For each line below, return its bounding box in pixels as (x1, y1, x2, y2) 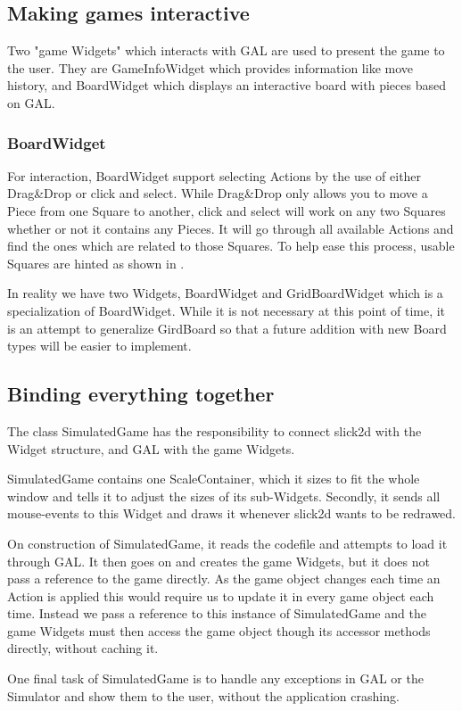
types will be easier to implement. (7, 336, 192, 355)
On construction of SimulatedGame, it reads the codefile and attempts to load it (7, 533, 448, 552)
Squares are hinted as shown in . (7, 253, 185, 272)
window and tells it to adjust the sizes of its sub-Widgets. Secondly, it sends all (7, 486, 441, 505)
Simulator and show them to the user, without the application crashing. (7, 686, 400, 705)
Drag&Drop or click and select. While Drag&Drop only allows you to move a (7, 184, 428, 203)
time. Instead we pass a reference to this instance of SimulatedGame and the (7, 604, 426, 623)
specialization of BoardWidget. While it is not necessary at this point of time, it (7, 301, 446, 319)
